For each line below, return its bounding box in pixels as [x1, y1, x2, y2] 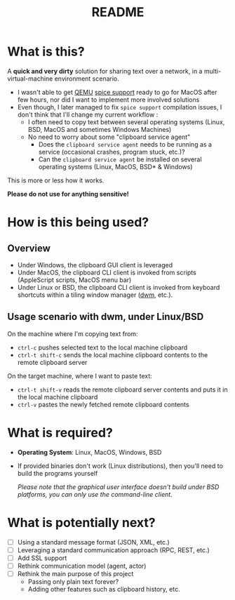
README [91, 4, 145, 20]
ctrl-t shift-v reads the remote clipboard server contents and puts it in [17, 385, 228, 394]
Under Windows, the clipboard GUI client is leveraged [17, 260, 173, 269]
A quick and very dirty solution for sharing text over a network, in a [7, 67, 203, 75]
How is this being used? [7, 215, 149, 230]
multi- [203, 67, 222, 75]
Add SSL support [17, 554, 67, 562]
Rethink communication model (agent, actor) [17, 561, 147, 570]
